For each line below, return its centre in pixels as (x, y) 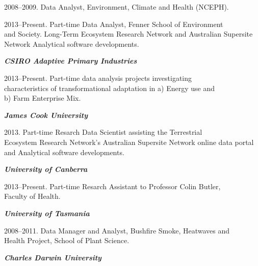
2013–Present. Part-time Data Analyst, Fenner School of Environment (114, 24)
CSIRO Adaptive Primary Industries (71, 61)
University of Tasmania (47, 213)
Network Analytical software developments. (72, 43)
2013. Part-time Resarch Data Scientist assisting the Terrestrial (103, 132)
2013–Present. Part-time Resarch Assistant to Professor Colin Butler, (112, 186)
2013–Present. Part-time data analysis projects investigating (98, 78)
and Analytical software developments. (64, 152)
